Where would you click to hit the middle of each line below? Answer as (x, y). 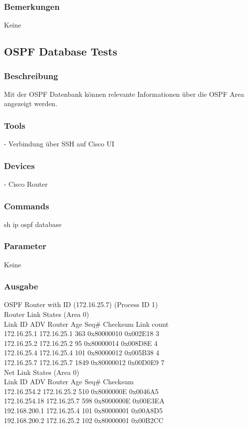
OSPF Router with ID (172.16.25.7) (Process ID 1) (81, 304)
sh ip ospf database (33, 224)
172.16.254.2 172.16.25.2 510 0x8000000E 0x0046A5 (81, 391)
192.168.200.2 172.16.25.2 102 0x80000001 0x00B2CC (84, 420)
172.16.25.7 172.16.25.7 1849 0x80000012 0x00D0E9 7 (84, 362)
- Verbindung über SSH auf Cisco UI (59, 144)
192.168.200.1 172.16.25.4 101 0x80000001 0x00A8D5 (83, 410)
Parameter (25, 246)
